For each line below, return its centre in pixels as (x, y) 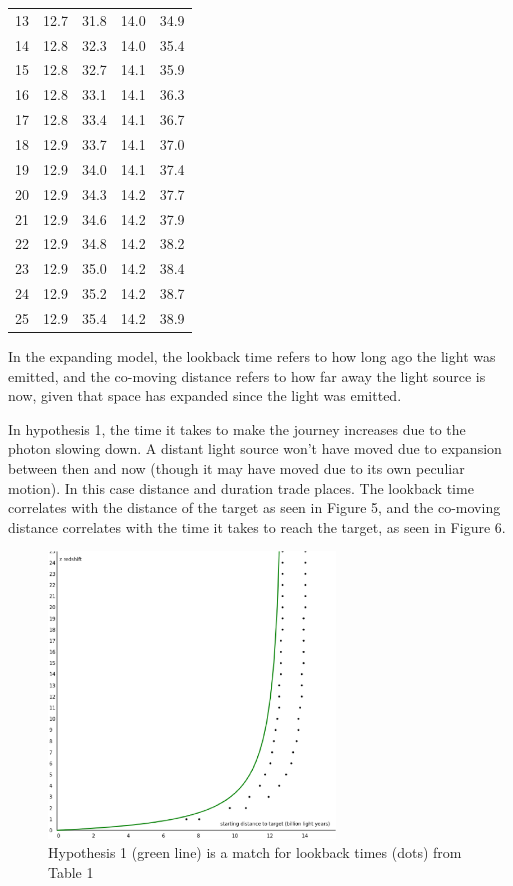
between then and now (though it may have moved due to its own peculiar (236, 467)
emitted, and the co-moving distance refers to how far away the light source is (247, 375)
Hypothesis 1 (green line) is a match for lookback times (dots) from (255, 852)
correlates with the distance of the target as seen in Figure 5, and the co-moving (254, 507)
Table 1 (71, 871)
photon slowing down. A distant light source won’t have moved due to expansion (255, 448)
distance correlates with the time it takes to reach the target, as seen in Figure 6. (257, 526)
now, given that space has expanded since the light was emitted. (205, 395)
